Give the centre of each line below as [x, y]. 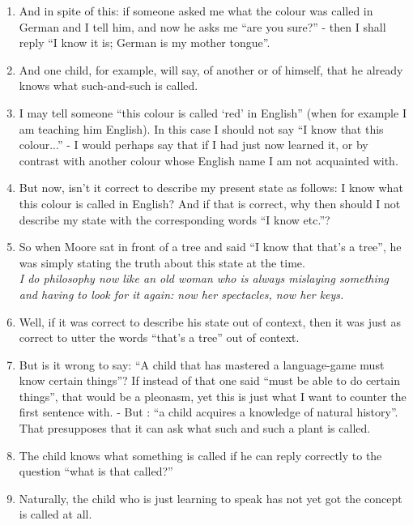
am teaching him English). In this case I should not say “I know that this [201, 128]
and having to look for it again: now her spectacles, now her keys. [181, 294]
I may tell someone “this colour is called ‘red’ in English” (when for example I [213, 112]
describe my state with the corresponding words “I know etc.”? [175, 219]
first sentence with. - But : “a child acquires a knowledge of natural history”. [209, 412]
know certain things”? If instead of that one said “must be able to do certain [209, 380]
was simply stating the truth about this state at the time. [162, 262]
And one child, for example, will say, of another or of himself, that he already [211, 69]
